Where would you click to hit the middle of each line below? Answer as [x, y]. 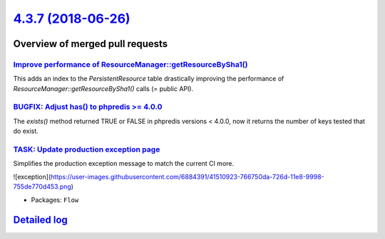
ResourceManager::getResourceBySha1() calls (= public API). [103, 88]
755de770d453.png [42, 187]
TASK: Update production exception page [87, 149]
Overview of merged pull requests [91, 44]
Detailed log [40, 220]
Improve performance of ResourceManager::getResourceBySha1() [130, 64]
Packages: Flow [55, 200]
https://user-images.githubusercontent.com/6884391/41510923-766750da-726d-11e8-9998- [187, 176]
